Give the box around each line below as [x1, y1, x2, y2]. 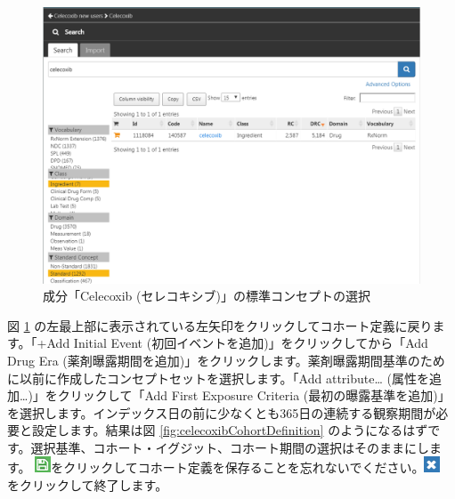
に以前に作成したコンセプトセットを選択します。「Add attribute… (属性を [7, 368, 429, 387]
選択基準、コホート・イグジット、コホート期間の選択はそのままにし [30, 438, 430, 456]
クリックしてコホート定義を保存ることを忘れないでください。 [63, 458, 425, 477]
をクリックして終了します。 [7, 476, 168, 495]
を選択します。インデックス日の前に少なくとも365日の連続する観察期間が [7, 403, 436, 422]
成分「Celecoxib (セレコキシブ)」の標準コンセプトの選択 [43, 286, 370, 305]
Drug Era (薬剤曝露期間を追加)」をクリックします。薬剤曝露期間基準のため [7, 350, 445, 369]
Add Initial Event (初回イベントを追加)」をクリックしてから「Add [46, 334, 428, 352]
